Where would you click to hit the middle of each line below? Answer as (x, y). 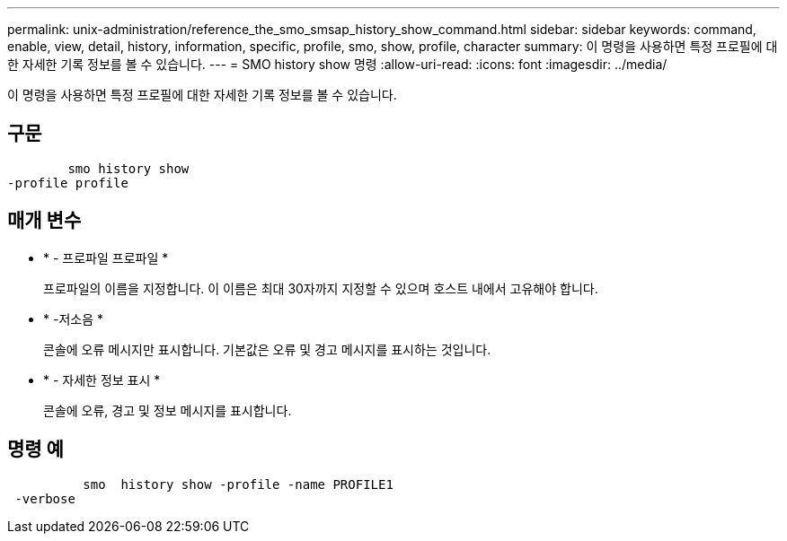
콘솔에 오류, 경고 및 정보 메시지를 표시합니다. (168, 410)
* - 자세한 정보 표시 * (102, 380)
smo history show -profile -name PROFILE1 (238, 484)
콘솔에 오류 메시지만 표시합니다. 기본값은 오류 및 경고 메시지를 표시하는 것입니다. (267, 349)
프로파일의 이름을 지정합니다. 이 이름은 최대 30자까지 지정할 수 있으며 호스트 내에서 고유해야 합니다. (321, 288)
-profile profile (68, 183)
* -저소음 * (73, 318)
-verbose (45, 498)
